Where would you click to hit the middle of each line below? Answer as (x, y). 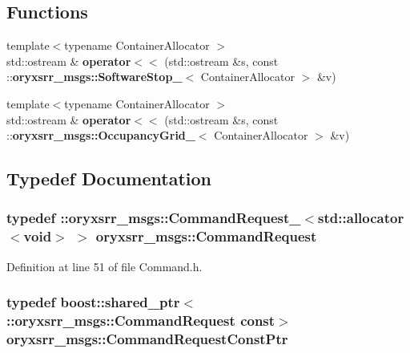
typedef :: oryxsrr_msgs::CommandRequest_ (154, 218)
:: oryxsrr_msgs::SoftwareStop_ (94, 77)
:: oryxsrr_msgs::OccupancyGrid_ (101, 135)
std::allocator (361, 218)
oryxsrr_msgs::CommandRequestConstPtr (147, 339)
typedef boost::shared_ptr (93, 302)
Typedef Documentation (109, 179)
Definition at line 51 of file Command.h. (105, 266)
